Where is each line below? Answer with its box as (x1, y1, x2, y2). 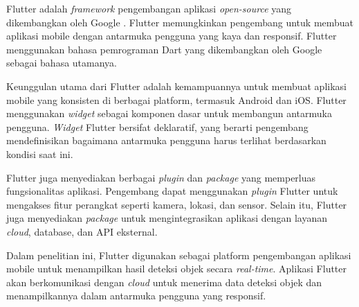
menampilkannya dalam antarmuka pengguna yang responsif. (6, 288, 266, 303)
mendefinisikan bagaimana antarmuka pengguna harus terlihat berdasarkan (6, 133, 326, 148)
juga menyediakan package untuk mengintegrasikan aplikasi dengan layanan (6, 211, 328, 225)
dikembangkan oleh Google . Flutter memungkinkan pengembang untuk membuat (6, 15, 354, 29)
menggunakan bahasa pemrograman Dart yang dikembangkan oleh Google (6, 42, 322, 56)
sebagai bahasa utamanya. (6, 55, 117, 70)
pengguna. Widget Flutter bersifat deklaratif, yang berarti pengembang (6, 119, 309, 134)
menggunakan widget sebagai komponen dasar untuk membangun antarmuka (6, 106, 333, 121)
